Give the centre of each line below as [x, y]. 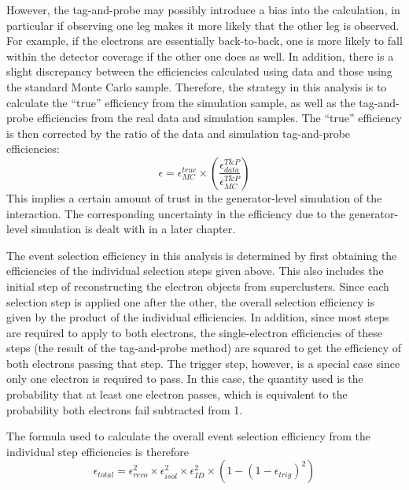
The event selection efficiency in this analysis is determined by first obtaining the [202, 255]
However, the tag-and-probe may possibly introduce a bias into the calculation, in [203, 9]
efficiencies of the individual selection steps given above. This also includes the [195, 271]
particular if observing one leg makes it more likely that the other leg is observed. [203, 25]
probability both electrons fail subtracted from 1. [125, 409]
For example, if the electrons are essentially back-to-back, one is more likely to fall [204, 41]
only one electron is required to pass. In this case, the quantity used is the [185, 379]
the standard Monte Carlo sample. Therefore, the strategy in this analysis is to [197, 86]
